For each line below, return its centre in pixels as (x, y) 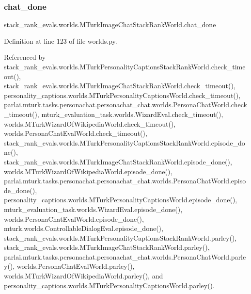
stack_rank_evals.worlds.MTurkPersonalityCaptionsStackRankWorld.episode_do (125, 142)
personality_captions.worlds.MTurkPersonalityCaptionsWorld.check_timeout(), (122, 95)
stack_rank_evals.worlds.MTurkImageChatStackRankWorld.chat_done (110, 24)
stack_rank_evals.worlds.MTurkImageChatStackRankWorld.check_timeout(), (120, 86)
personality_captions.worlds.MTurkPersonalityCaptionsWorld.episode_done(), (121, 200)
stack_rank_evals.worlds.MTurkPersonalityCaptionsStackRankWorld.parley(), (120, 237)
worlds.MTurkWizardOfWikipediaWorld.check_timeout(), (90, 123)
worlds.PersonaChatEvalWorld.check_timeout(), (76, 133)
